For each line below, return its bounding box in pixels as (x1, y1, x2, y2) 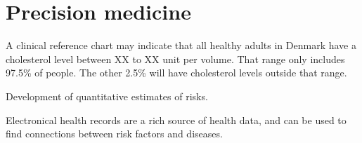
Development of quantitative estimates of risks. (6, 88, 208, 103)
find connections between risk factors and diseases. (6, 126, 223, 141)
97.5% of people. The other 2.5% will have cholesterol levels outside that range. (6, 65, 347, 80)
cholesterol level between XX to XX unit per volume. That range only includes (6, 51, 345, 66)
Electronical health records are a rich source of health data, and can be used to (6, 112, 347, 127)
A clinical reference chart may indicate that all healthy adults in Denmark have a (6, 38, 356, 53)
